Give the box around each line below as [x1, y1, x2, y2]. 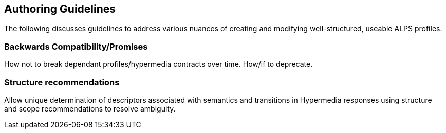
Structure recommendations [4, 77, 120, 87]
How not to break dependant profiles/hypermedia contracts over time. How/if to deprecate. [4, 60, 313, 69]
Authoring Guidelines [4, 3, 116, 15]
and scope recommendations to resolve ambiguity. [4, 104, 176, 113]
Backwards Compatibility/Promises [4, 41, 148, 52]
